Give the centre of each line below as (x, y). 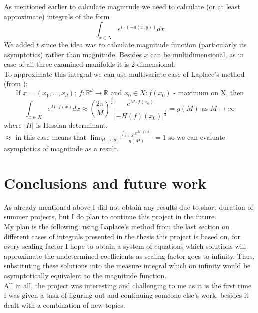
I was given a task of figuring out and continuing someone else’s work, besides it (127, 295)
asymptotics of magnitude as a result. (61, 149)
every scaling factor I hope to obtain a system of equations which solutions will (125, 246)
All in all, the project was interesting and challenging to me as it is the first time (128, 285)
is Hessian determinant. (72, 125)
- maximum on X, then (208, 94)
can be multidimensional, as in (197, 54)
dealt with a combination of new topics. (65, 304)
